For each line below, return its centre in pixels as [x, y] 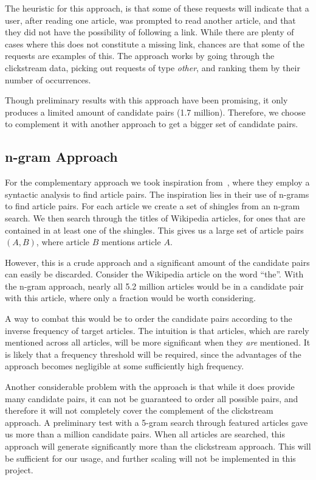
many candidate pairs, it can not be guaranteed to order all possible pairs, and [152, 398]
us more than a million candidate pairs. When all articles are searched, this [145, 434]
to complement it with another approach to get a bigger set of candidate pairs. [152, 124]
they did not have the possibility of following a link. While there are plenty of [149, 32]
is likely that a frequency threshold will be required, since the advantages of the [153, 354]
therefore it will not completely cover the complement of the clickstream [139, 410]
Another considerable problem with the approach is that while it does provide [150, 387]
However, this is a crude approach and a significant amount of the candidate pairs [157, 262]
